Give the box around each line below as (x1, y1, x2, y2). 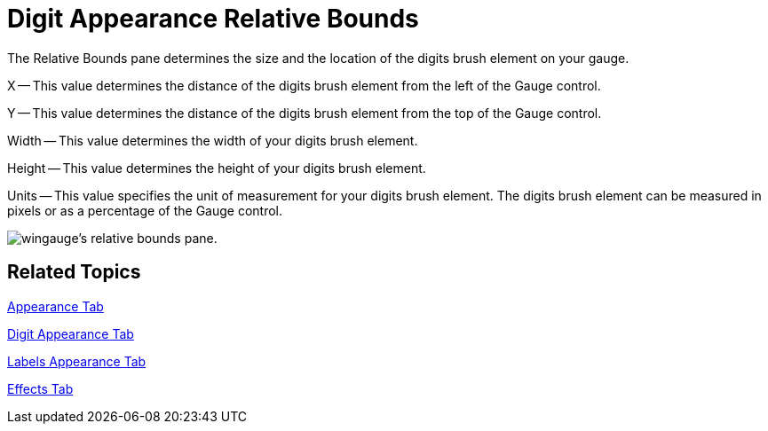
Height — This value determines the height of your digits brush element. (7, 160, 426, 176)
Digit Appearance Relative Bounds (7, 4, 419, 34)
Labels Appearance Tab (7, 353, 146, 369)
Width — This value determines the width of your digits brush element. (7, 132, 418, 148)
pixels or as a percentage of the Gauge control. (7, 202, 283, 218)
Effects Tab (7, 380, 74, 396)
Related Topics (7, 261, 141, 284)
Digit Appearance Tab (7, 325, 134, 341)
